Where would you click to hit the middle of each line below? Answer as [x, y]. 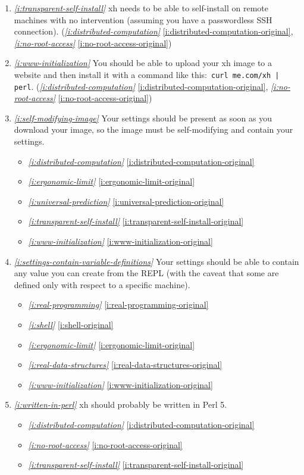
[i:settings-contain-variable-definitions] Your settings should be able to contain [156, 261]
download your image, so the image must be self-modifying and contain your [153, 129]
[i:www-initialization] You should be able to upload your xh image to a [143, 63]
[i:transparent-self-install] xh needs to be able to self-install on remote [141, 8]
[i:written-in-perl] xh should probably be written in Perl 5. [120, 404]
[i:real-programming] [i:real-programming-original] [118, 304]
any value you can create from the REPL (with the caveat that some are [146, 273]
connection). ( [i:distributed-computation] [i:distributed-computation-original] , [153, 31]
